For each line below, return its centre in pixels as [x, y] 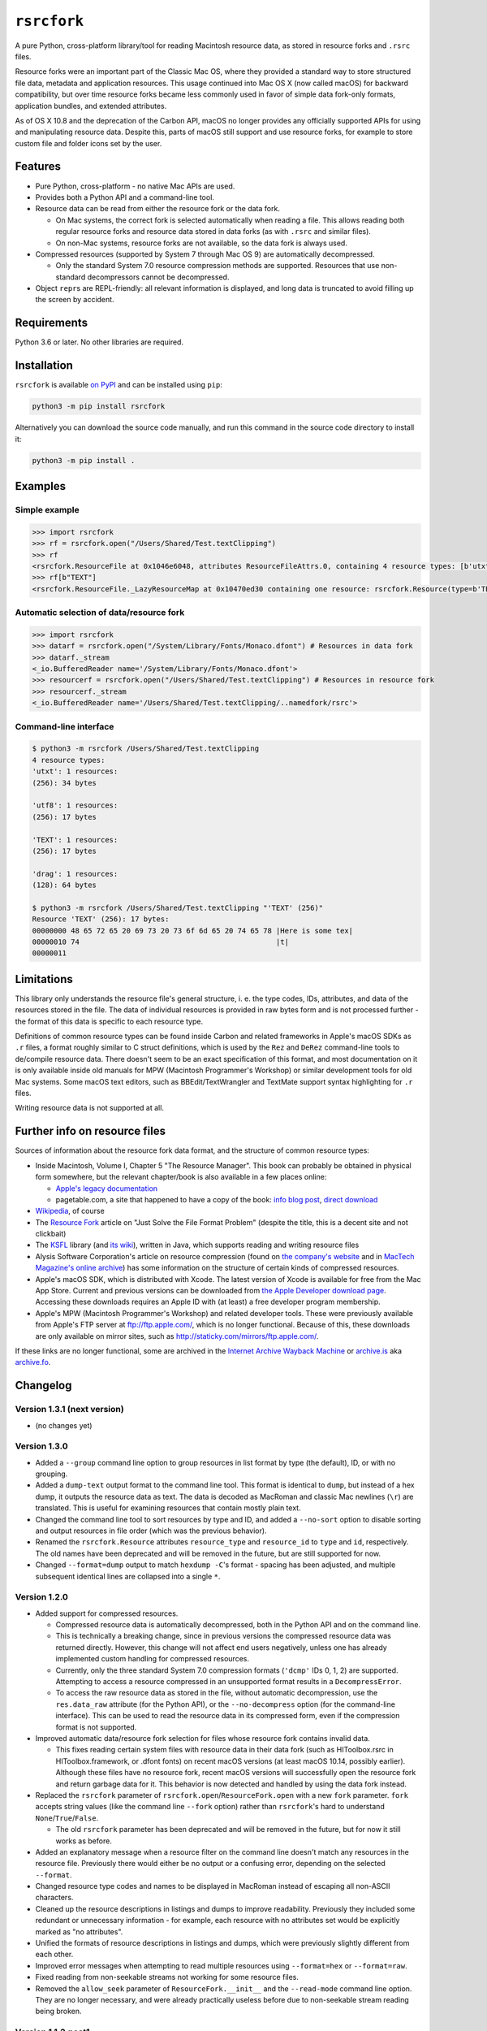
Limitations [44, 979]
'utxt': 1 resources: [75, 771]
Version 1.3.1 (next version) [70, 1410]
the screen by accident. [75, 300]
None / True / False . [67, 1818]
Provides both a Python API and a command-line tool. [125, 197]
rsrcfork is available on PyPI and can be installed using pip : [119, 385]
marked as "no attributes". [79, 1931]
